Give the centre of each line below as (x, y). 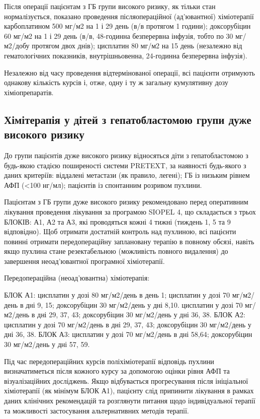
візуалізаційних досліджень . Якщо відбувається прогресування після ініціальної (126, 380)
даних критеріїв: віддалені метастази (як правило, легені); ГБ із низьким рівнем (127, 175)
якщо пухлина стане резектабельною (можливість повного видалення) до (116, 251)
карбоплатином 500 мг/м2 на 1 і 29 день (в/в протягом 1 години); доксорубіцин (127, 26)
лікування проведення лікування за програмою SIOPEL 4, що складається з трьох (130, 211)
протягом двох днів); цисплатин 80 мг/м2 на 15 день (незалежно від (137, 46)
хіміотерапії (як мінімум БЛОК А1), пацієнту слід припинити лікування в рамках (129, 391)
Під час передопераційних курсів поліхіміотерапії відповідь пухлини (109, 361)
